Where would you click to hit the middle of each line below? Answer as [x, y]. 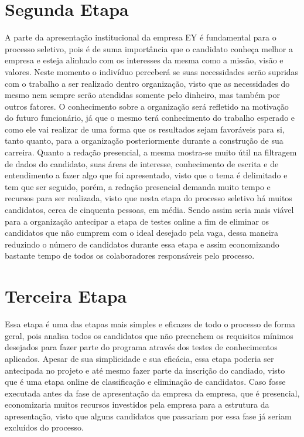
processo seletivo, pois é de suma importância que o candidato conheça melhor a [149, 48]
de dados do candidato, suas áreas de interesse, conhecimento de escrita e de [142, 163]
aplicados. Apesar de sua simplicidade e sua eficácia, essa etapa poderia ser [139, 358]
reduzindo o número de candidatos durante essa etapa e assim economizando [142, 244]
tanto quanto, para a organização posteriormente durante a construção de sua [144, 140]
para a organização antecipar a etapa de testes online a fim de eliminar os [137, 221]
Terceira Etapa [66, 296]
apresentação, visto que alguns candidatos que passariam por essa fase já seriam [148, 416]
